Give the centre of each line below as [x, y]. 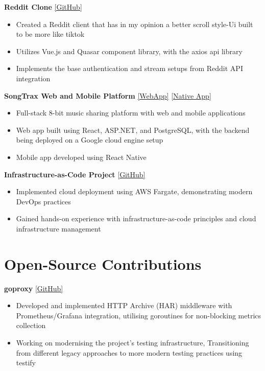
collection [31, 325]
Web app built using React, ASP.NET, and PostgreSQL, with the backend [133, 130]
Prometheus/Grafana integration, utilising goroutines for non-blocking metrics [139, 315]
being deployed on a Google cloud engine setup [90, 140]
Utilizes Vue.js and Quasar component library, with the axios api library [129, 51]
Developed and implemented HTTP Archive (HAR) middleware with [124, 305]
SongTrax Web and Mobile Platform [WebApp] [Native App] [108, 95]
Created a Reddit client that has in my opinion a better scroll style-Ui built [135, 24]
